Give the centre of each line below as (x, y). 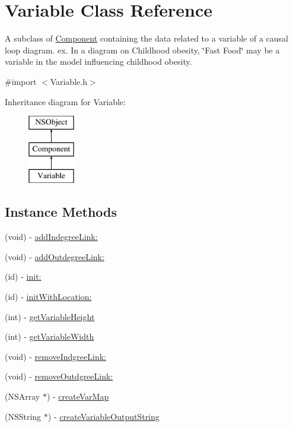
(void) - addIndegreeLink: (51, 237)
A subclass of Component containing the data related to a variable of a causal (146, 38)
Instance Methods (61, 212)
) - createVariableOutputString (103, 416)
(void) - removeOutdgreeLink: (59, 376)
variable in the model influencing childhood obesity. (98, 61)
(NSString (23, 416)
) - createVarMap (78, 396)
